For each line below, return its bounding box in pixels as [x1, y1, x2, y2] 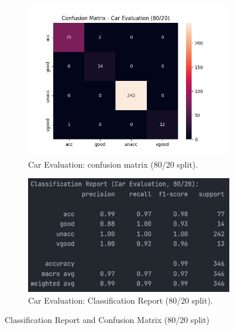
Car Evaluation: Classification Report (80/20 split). [28, 294, 213, 306]
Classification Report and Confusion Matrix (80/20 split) [5, 314, 209, 326]
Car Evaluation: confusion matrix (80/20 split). [28, 158, 198, 170]
